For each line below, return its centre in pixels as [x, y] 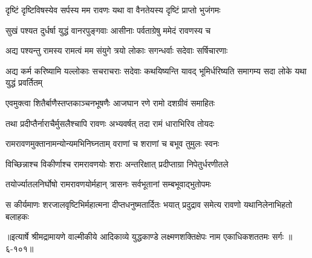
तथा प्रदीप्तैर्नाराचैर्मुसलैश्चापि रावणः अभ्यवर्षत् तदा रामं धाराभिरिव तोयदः [110, 123]
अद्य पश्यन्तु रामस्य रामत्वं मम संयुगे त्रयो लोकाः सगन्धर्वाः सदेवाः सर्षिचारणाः [117, 50]
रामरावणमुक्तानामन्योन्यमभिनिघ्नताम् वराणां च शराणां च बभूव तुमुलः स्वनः [112, 144]
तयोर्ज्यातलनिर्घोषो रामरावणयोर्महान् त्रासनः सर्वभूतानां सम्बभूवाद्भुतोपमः [109, 184]
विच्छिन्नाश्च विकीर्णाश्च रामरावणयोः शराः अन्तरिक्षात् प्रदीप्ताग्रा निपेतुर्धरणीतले [117, 163]
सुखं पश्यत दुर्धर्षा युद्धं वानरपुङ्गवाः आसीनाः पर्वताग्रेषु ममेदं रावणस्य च [108, 30]
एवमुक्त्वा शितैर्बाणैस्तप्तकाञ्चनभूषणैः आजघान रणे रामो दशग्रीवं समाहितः [110, 102]
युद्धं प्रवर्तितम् [24, 82]
